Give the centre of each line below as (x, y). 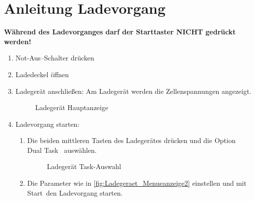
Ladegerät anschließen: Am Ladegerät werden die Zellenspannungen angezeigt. (133, 91)
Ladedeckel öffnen (42, 74)
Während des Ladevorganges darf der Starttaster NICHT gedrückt (120, 32)
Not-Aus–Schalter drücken (55, 58)
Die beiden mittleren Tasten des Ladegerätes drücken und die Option (131, 140)
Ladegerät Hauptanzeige (72, 107)
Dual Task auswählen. (62, 150)
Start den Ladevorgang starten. (75, 192)
